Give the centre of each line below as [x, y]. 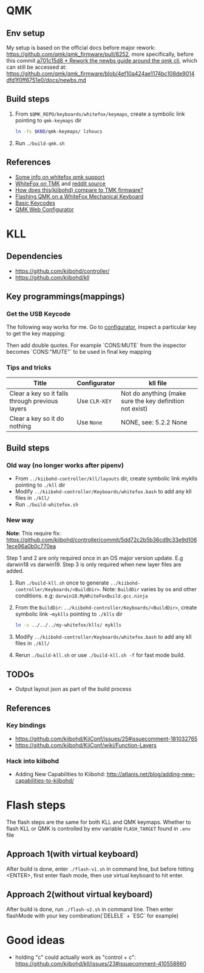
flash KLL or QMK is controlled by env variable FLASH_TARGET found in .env [99, 829]
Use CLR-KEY [94, 401]
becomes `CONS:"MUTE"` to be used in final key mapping [79, 352]
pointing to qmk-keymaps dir [48, 120]
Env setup [26, 33]
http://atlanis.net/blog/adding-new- [151, 775]
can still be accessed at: [36, 67]
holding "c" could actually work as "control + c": [75, 957]
